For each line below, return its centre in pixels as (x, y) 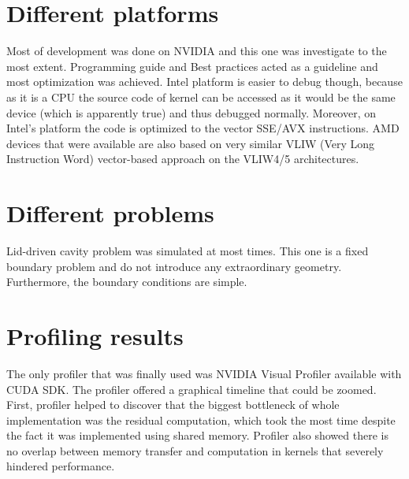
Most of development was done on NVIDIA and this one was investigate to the (197, 51)
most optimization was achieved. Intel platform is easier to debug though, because (204, 82)
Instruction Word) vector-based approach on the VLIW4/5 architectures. (183, 159)
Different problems (110, 213)
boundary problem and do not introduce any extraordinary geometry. (174, 266)
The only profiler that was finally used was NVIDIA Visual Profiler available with (204, 373)
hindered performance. (61, 466)
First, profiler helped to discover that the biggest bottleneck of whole (173, 405)
